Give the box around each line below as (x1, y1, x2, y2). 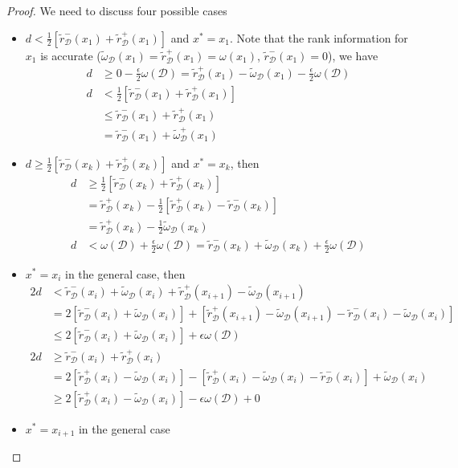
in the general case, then (65, 265, 186, 282)
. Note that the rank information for (230, 29, 408, 46)
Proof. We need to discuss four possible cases (6, 2, 227, 18)
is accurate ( (40, 47, 101, 63)
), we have (328, 47, 378, 63)
